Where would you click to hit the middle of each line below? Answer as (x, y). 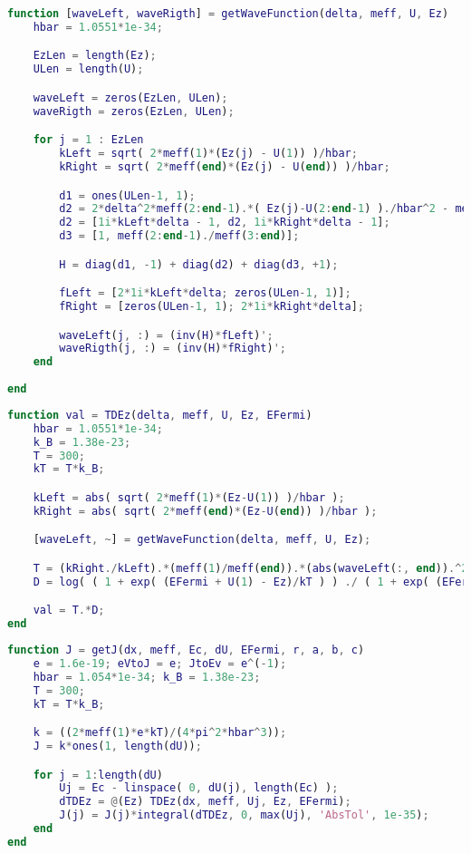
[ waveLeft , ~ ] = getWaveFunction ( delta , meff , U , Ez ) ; (202, 540)
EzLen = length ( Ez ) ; (95, 56)
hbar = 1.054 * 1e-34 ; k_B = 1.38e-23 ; (147, 677)
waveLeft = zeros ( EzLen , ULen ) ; (130, 97)
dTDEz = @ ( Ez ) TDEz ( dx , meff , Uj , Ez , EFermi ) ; (205, 802)
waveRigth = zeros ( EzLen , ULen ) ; (134, 111)
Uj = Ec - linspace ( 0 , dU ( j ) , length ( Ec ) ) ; (199, 788)
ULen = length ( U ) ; (88, 69)
